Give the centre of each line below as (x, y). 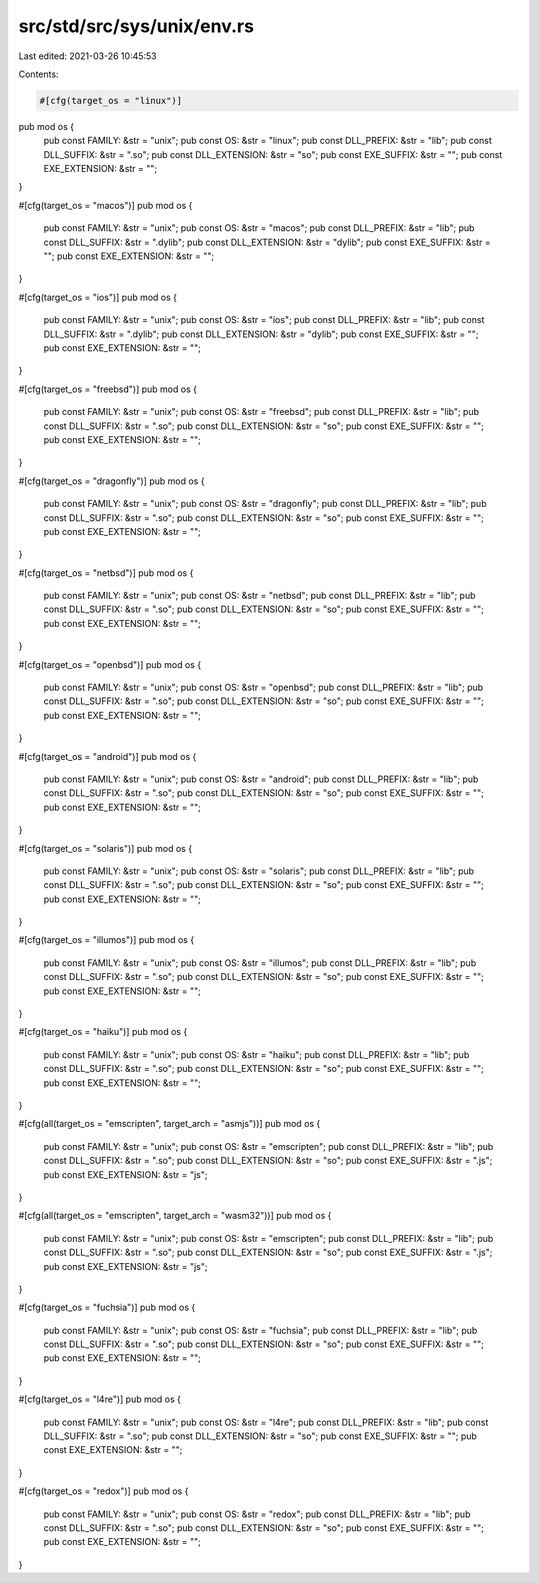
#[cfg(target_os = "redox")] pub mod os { (103, 1491)
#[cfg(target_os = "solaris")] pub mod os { (105, 848)
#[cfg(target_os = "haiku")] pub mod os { (103, 1032)
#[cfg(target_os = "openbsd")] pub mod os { (110, 664)
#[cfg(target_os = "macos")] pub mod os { (105, 205)
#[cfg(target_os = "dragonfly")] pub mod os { (111, 481)
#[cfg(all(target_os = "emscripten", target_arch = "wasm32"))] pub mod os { (175, 1216)
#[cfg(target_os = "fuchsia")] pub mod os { (107, 1307)
